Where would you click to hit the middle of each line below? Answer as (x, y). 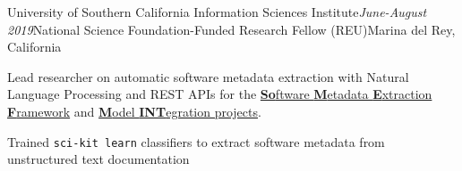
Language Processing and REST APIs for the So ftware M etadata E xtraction (220, 94)
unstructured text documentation (98, 159)
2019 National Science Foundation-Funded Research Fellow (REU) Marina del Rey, (231, 29)
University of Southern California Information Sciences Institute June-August (217, 12)
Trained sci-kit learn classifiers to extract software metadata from (196, 141)
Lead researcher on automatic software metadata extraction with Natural (208, 76)
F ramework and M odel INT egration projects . (134, 111)
